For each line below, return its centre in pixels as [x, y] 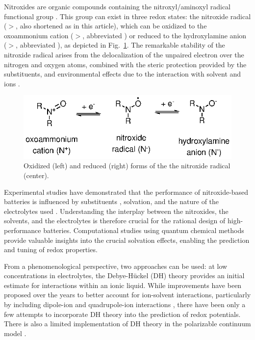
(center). [36, 175]
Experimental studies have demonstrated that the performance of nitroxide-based [126, 192]
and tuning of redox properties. [51, 249]
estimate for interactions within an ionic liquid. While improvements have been [123, 285]
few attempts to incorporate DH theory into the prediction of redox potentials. [122, 314]
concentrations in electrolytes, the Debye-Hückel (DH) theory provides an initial [124, 275]
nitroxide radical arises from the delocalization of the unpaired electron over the [124, 54]
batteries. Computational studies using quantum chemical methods [144, 230]
